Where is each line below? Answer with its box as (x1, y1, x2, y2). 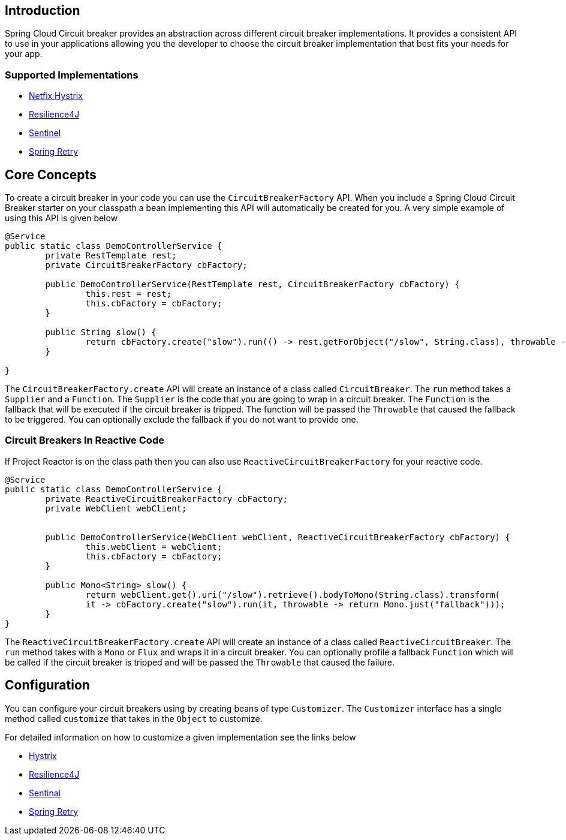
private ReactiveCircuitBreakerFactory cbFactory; (45, 493, 288, 504)
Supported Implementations (5, 68, 139, 81)
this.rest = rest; (85, 289, 172, 299)
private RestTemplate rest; (45, 251, 177, 261)
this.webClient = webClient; (85, 541, 222, 552)
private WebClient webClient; (45, 503, 187, 513)
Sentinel (29, 128, 61, 139)
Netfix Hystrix (29, 91, 83, 101)
